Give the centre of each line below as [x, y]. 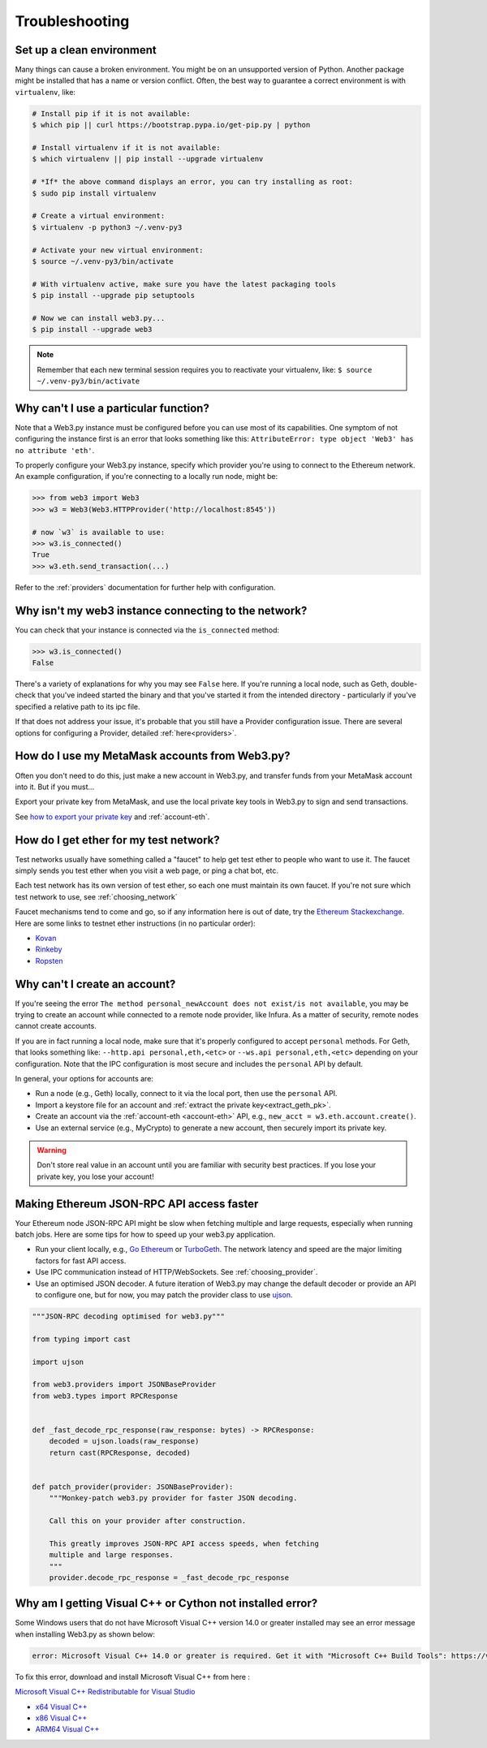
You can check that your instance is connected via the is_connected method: [147, 630]
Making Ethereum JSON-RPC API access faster [137, 1204]
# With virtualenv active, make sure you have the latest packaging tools [184, 284]
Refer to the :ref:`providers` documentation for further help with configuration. [145, 587]
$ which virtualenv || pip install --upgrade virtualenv [148, 159]
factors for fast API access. [81, 1260]
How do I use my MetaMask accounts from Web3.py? [153, 756]
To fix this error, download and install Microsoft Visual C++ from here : [133, 1677]
